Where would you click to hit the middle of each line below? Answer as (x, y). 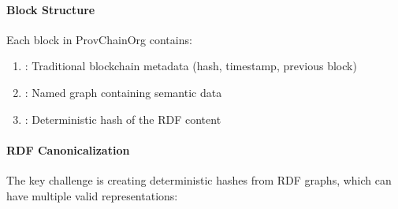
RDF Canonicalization (68, 149)
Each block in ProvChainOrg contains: (99, 39)
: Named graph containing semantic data (123, 92)
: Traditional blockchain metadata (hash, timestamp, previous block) (191, 66)
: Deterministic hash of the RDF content (123, 119)
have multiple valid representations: (92, 195)
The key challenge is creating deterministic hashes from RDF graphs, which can (199, 179)
